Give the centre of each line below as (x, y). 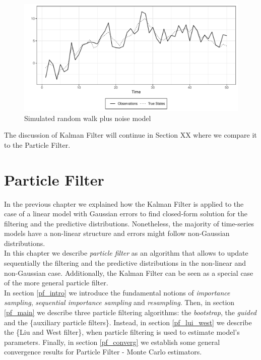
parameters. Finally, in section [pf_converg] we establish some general (112, 342)
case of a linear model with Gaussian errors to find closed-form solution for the (126, 214)
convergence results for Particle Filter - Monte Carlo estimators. (103, 352)
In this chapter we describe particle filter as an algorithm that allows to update (126, 253)
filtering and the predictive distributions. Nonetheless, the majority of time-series (129, 223)
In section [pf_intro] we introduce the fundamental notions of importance (117, 292)
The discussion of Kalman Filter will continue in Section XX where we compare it (130, 135)
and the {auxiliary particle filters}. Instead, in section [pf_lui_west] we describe (128, 322)
